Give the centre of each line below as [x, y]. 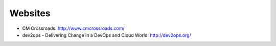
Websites [30, 13]
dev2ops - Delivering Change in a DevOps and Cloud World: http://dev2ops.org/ [107, 35]
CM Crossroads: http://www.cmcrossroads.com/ [73, 28]
